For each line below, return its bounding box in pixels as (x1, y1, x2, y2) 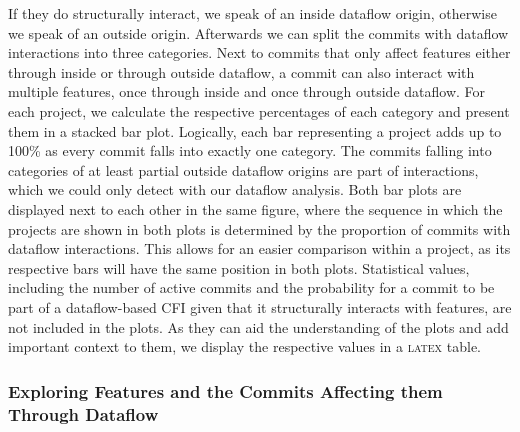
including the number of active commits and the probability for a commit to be (8, 277, 495, 298)
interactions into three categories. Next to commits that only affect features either (8, 42, 511, 63)
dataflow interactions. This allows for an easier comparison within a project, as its (8, 238, 511, 259)
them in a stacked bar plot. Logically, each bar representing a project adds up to (8, 120, 502, 141)
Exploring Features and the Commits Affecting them (8, 378, 443, 403)
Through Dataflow (8, 401, 159, 426)
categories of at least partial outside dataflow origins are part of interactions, (8, 159, 479, 180)
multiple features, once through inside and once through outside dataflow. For (8, 81, 486, 102)
